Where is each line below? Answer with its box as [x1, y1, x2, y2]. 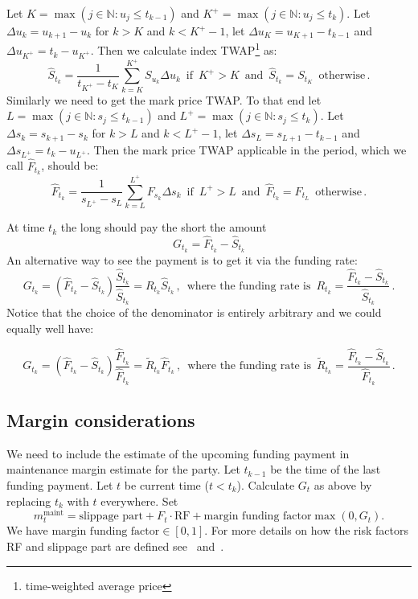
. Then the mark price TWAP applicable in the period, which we [86, 141, 407, 158]
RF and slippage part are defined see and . [6, 538, 224, 555]
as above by [313, 477, 372, 494]
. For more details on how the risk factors [204, 522, 408, 539]
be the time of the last [270, 461, 381, 478]
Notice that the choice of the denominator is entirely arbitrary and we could [6, 304, 382, 321]
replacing [6, 492, 51, 509]
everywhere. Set [100, 492, 178, 509]
